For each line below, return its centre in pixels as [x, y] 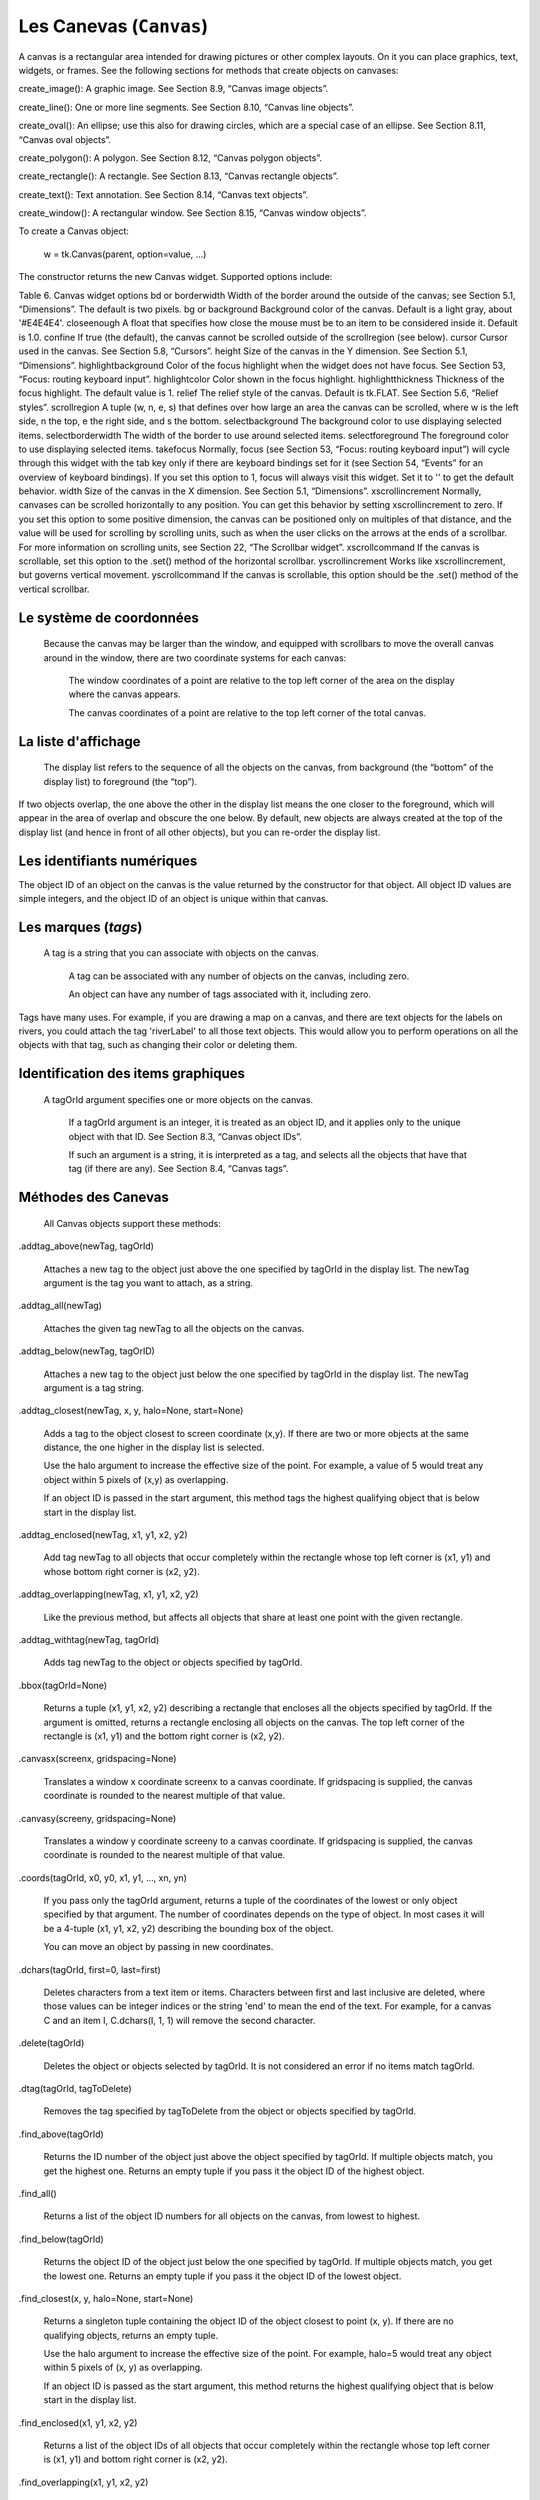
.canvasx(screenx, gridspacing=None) [97, 1759]
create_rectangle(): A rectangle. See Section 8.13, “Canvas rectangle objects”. [178, 176]
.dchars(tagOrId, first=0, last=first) [90, 1969]
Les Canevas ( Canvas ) [113, 26]
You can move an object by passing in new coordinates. [158, 1947]
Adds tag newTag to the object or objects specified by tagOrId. [173, 1662]
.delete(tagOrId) [51, 2043]
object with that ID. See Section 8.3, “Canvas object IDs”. [185, 1136]
